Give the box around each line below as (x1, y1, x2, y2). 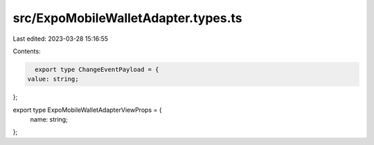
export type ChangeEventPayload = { (35, 66, 159, 73)
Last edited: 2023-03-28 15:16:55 (12, 35, 109, 43)
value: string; (27, 75, 79, 83)
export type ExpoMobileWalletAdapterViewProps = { (12, 106, 162, 114)
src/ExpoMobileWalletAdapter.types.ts (12, 10, 242, 26)
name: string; (30, 115, 69, 124)
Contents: (12, 47, 41, 55)
